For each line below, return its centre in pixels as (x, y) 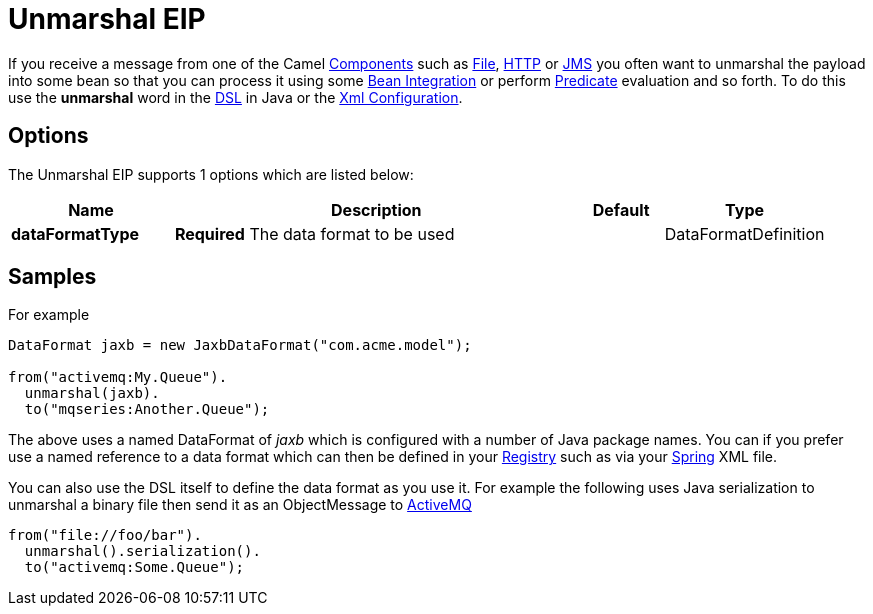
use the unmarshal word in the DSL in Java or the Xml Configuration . (235, 97)
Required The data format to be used (314, 233)
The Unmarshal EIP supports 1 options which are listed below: (211, 174)
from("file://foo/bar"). (105, 535)
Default (621, 209)
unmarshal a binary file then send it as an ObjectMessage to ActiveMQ (240, 505)
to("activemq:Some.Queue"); (134, 567)
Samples (52, 277)
